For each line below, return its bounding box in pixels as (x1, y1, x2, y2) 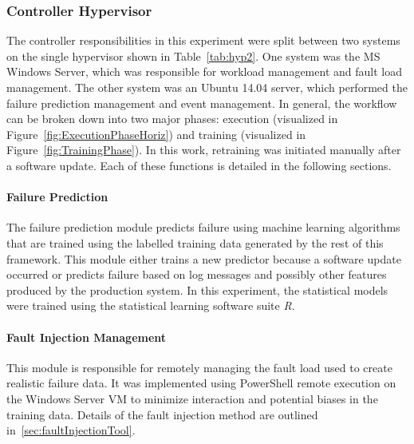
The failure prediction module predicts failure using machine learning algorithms (6, 219, 400, 236)
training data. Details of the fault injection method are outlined (6, 406, 318, 422)
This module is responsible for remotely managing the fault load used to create (6, 359, 392, 375)
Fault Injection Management (6, 328, 167, 345)
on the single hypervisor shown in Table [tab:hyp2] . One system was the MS (6, 47, 380, 64)
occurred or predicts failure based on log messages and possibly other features (6, 266, 387, 283)
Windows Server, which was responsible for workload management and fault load (6, 63, 402, 80)
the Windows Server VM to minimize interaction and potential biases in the (6, 390, 378, 406)
